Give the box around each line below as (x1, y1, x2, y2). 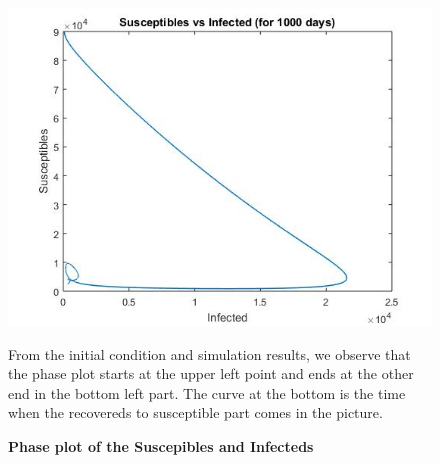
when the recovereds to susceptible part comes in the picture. (8, 402, 383, 423)
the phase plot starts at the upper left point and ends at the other (8, 363, 414, 384)
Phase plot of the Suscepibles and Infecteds (8, 435, 314, 456)
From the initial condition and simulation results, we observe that (8, 343, 411, 364)
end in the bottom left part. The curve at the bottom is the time (8, 382, 406, 403)
